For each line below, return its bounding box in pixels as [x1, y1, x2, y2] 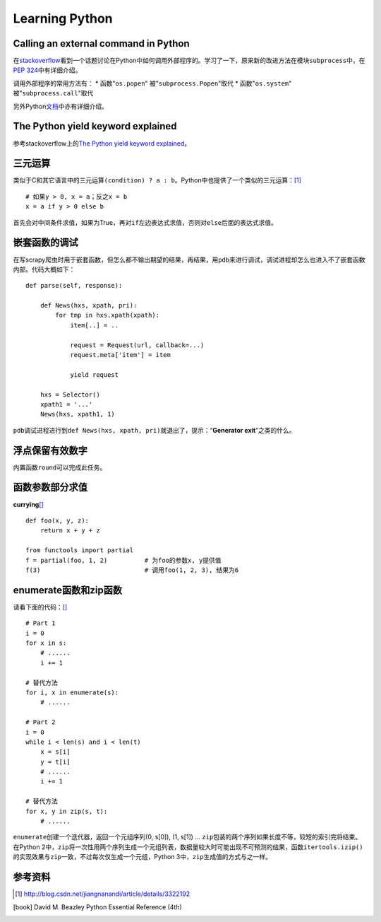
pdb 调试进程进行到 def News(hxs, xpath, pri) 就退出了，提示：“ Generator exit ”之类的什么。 [13, 426, 296, 434]
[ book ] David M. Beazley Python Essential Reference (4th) [13, 902, 183, 911]
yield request [70, 370, 119, 378]
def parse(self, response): [25, 281, 123, 290]
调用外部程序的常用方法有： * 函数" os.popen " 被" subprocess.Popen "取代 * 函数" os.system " [13, 78, 292, 88]
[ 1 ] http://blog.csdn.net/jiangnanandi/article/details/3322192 [15, 889, 190, 898]
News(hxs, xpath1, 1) [40, 410, 116, 419]
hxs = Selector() [40, 390, 100, 399]
